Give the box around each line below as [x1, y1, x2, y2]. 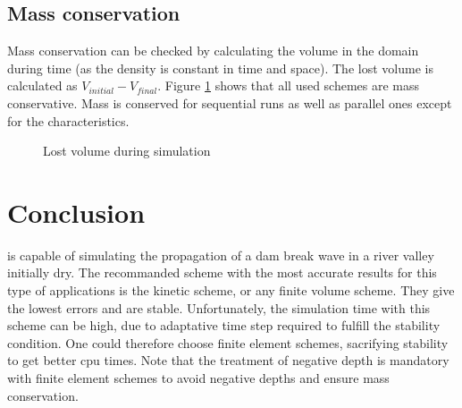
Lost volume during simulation [43, 141, 211, 160]
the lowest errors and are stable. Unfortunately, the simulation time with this [7, 298, 431, 317]
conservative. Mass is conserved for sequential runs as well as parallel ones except [7, 93, 452, 112]
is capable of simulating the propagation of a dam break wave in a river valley [7, 245, 434, 264]
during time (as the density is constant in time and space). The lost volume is [7, 58, 433, 77]
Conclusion [7, 193, 146, 230]
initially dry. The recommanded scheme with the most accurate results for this [7, 263, 437, 282]
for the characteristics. [7, 111, 130, 130]
